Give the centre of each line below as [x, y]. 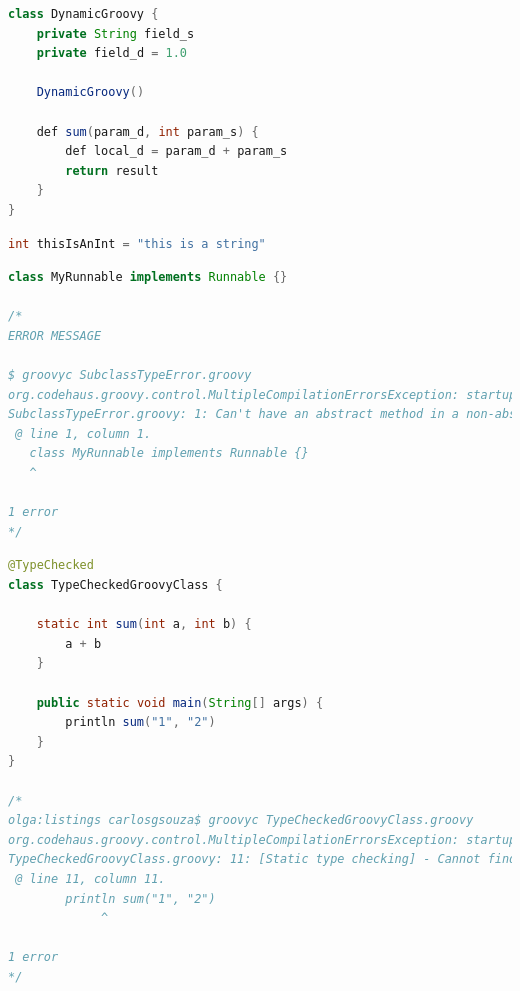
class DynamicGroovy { [83, 14]
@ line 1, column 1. [83, 433]
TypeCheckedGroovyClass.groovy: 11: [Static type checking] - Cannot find [262, 859]
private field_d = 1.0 [112, 53]
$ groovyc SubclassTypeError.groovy [130, 375]
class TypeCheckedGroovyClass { [115, 585]
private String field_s [115, 33]
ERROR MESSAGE [55, 335]
